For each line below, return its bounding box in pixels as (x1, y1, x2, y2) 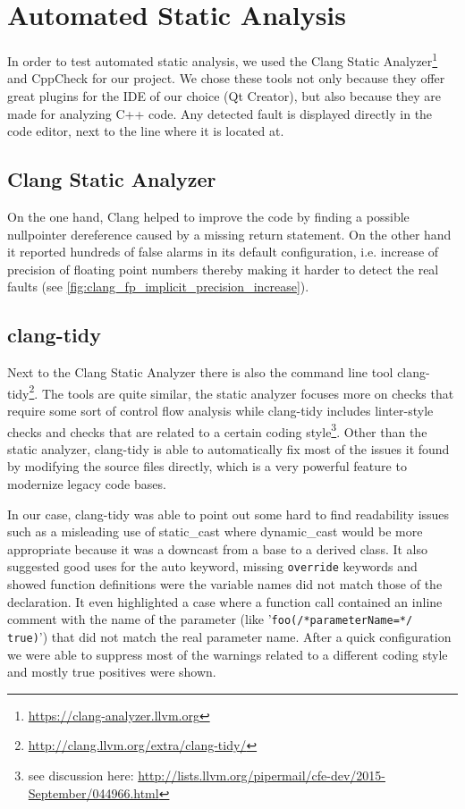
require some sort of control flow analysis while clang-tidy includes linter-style (7, 400, 434, 419)
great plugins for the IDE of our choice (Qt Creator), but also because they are (7, 86, 442, 105)
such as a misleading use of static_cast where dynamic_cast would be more (7, 522, 423, 541)
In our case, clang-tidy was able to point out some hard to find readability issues (7, 504, 450, 523)
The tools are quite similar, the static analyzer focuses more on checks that (41, 383, 454, 402)
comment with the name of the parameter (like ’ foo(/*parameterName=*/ (7, 610, 413, 628)
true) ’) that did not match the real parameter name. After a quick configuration (7, 627, 452, 645)
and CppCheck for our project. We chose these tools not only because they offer (7, 69, 445, 88)
